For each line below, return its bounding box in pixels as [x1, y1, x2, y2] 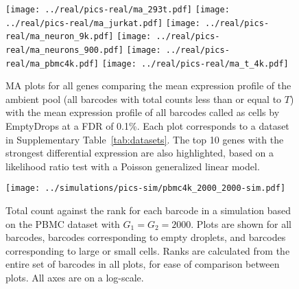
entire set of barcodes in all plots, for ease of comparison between [5, 257, 280, 271]
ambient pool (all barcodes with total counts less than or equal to [5, 91, 282, 106]
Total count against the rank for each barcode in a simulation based [5, 203, 291, 218]
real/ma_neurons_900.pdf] [5, 45, 123, 55]
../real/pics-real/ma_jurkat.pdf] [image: [5, 18, 200, 28]
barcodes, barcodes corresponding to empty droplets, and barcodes [5, 230, 286, 244]
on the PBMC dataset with [5, 216, 120, 231]
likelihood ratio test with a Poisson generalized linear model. [5, 159, 260, 173]
